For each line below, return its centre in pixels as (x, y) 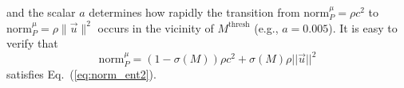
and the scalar (41, 12)
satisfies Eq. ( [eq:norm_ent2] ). (81, 73)
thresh (239, 25)
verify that (32, 43)
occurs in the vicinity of (156, 27)
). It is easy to (363, 27)
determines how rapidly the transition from (194, 12)
